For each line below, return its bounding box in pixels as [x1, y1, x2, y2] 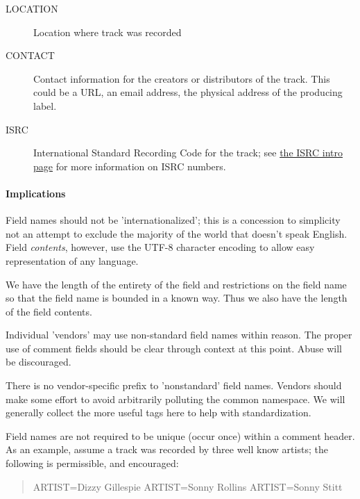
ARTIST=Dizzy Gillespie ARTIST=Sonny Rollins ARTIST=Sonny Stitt [33, 479, 343, 493]
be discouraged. [6, 354, 71, 369]
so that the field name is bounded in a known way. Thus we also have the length [6, 291, 348, 305]
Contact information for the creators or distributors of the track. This [33, 71, 330, 85]
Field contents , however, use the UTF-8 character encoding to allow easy [6, 240, 315, 254]
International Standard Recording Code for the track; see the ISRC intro [33, 145, 343, 160]
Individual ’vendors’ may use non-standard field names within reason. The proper [6, 327, 352, 342]
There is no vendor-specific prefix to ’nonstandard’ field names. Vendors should [6, 378, 342, 393]
